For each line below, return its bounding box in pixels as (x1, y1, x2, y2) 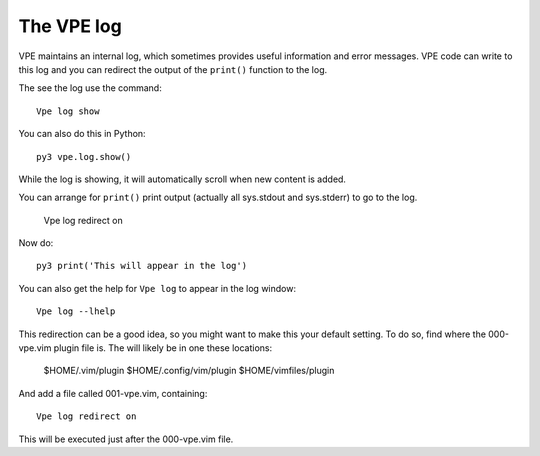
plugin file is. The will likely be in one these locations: (53, 342, 273, 354)
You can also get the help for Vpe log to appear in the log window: (18, 282, 297, 294)
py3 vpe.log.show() (36, 151, 132, 162)
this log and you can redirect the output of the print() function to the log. (18, 63, 328, 75)
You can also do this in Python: (18, 128, 146, 140)
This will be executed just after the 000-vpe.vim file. (18, 433, 234, 445)
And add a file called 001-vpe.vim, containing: (18, 387, 208, 399)
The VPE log (18, 15, 122, 37)
